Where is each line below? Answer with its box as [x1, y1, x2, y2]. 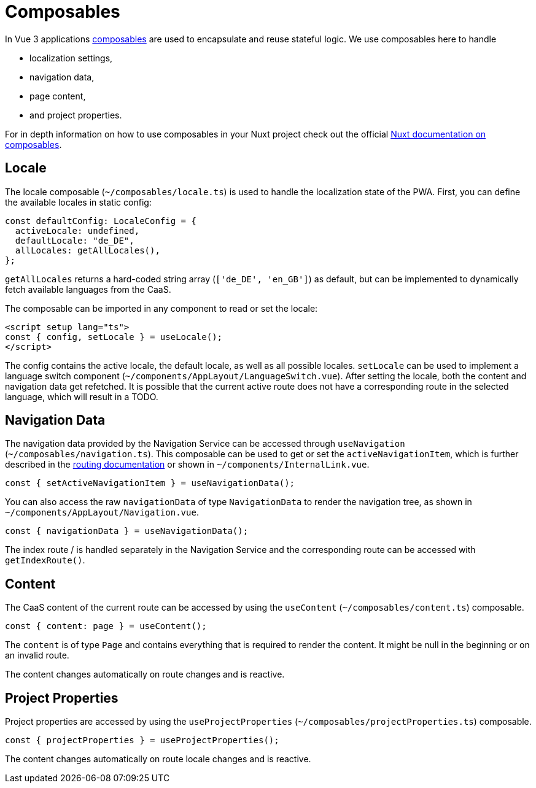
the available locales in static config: [5, 196, 152, 207]
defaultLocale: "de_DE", [15, 235, 134, 245]
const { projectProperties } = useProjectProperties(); [5, 735, 279, 746]
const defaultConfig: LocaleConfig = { [5, 215, 196, 226]
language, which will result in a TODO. [5, 391, 158, 402]
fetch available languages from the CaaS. [5, 284, 171, 295]
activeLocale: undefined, [15, 225, 140, 236]
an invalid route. [5, 650, 69, 661]
